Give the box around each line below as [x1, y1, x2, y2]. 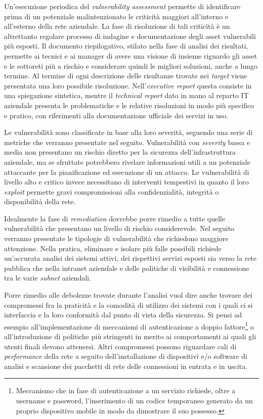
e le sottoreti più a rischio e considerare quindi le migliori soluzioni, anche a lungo [4, 60, 258, 71]
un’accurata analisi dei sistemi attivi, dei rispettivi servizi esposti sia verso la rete [4, 253, 257, 263]
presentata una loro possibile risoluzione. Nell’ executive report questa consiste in [4, 80, 252, 90]
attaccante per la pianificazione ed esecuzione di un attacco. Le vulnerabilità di [4, 166, 249, 177]
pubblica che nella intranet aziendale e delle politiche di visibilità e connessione [4, 262, 249, 273]
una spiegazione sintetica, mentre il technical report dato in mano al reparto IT [4, 90, 249, 101]
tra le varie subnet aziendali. [4, 272, 92, 283]
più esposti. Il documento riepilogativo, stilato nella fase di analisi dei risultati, [4, 40, 248, 51]
